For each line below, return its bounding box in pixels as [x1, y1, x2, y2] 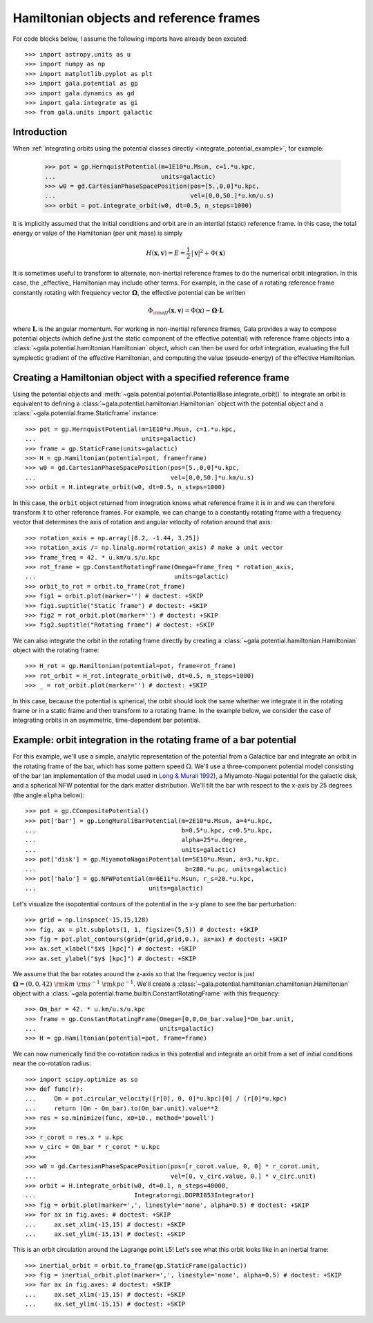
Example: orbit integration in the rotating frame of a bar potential [12, 734, 296, 746]
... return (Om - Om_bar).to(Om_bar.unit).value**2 [25, 1104, 218, 1112]
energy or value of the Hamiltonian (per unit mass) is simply [12, 229, 183, 238]
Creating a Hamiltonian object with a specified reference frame [12, 372, 289, 383]
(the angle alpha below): [12, 791, 85, 799]
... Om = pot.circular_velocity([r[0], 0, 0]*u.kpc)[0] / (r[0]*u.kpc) [25, 1095, 287, 1103]
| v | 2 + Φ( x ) [191, 248, 226, 257]
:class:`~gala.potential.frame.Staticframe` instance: [12, 409, 159, 417]
